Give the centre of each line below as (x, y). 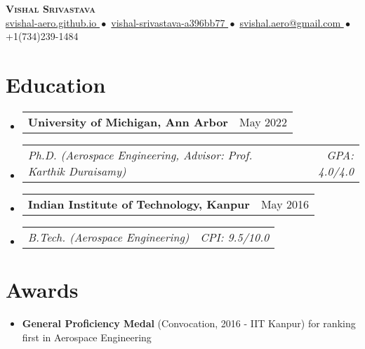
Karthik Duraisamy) (77, 171)
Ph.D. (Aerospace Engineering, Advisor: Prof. (140, 154)
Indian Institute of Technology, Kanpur (139, 204)
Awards (42, 290)
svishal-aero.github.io (51, 22)
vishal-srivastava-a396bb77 (168, 22)
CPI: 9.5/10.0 (235, 237)
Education (56, 84)
